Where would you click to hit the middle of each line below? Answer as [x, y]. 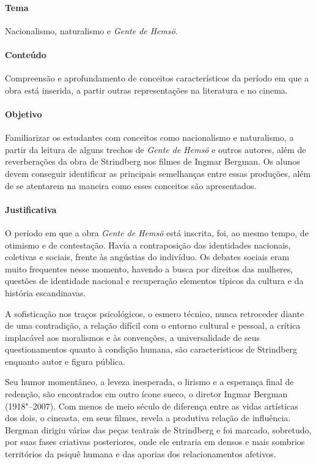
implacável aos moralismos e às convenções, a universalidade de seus [133, 337]
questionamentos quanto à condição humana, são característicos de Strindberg [151, 349]
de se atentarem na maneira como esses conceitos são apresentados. [131, 185]
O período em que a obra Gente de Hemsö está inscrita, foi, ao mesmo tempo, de [157, 232]
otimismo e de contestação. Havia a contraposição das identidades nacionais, [148, 245]
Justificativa [31, 209]
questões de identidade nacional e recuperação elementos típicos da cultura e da [154, 281]
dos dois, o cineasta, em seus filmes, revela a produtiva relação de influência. [148, 418]
